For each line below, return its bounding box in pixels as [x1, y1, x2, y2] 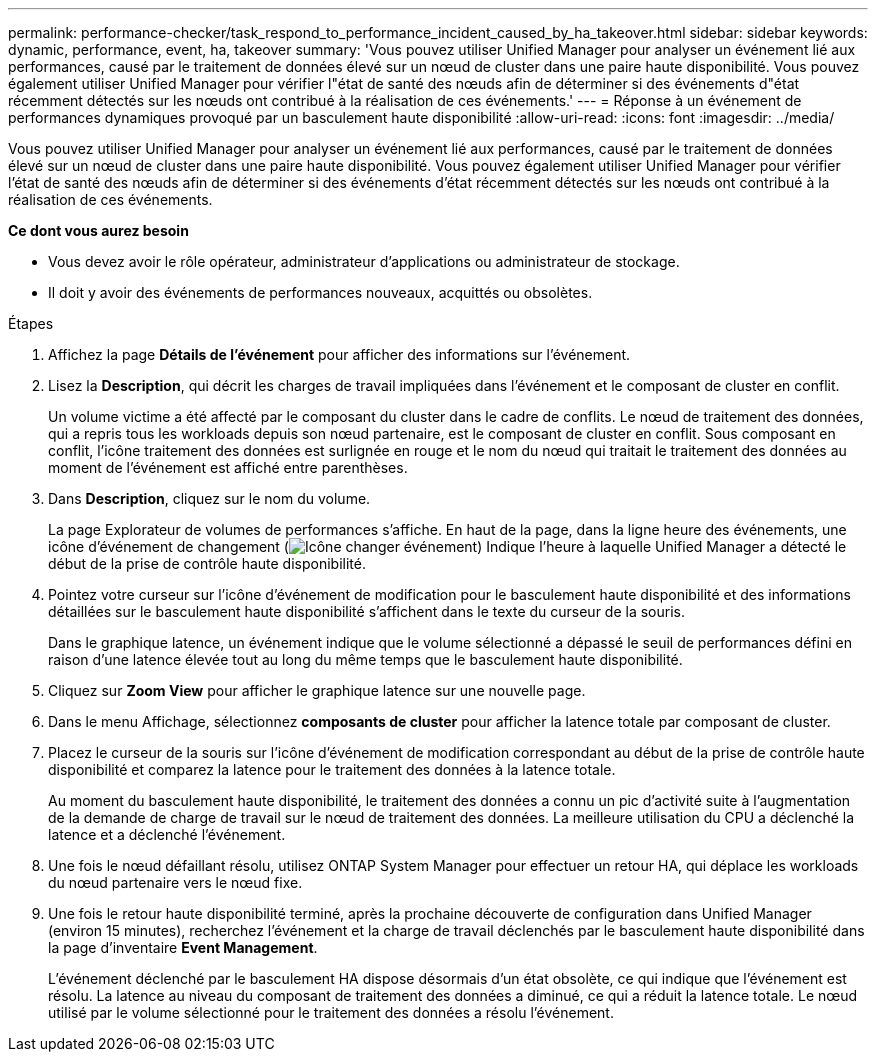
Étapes [8, 315, 54, 332]
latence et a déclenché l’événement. [48, 826, 286, 843]
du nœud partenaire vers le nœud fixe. [48, 874, 303, 891]
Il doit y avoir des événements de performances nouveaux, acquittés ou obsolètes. [48, 284, 593, 301]
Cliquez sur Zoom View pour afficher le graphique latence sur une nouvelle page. [48, 682, 586, 699]
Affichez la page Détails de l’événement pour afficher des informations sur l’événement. [48, 346, 631, 363]
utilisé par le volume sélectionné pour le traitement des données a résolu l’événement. [48, 1004, 614, 1021]
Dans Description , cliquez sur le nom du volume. [48, 490, 371, 507]
